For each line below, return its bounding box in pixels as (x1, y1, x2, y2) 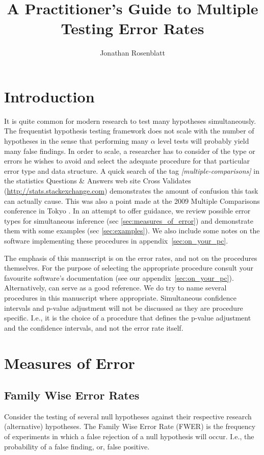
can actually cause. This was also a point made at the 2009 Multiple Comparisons (4, 195, 260, 206)
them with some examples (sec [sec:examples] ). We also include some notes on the (4, 225, 260, 236)
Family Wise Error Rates (4, 387, 140, 403)
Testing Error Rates (61, 18, 204, 39)
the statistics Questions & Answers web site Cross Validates (4, 175, 191, 186)
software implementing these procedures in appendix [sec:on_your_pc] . (4, 235, 228, 246)
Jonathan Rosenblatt (100, 47, 165, 58)
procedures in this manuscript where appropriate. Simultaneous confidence (4, 292, 236, 303)
